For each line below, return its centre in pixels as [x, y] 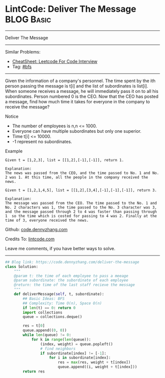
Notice [12, 116]
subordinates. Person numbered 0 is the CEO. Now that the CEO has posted [82, 96]
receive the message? [27, 107]
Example [14, 151]
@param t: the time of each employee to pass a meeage [71, 276]
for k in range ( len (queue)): [61, 339]
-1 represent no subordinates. [42, 142]
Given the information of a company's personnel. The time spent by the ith [80, 81]
